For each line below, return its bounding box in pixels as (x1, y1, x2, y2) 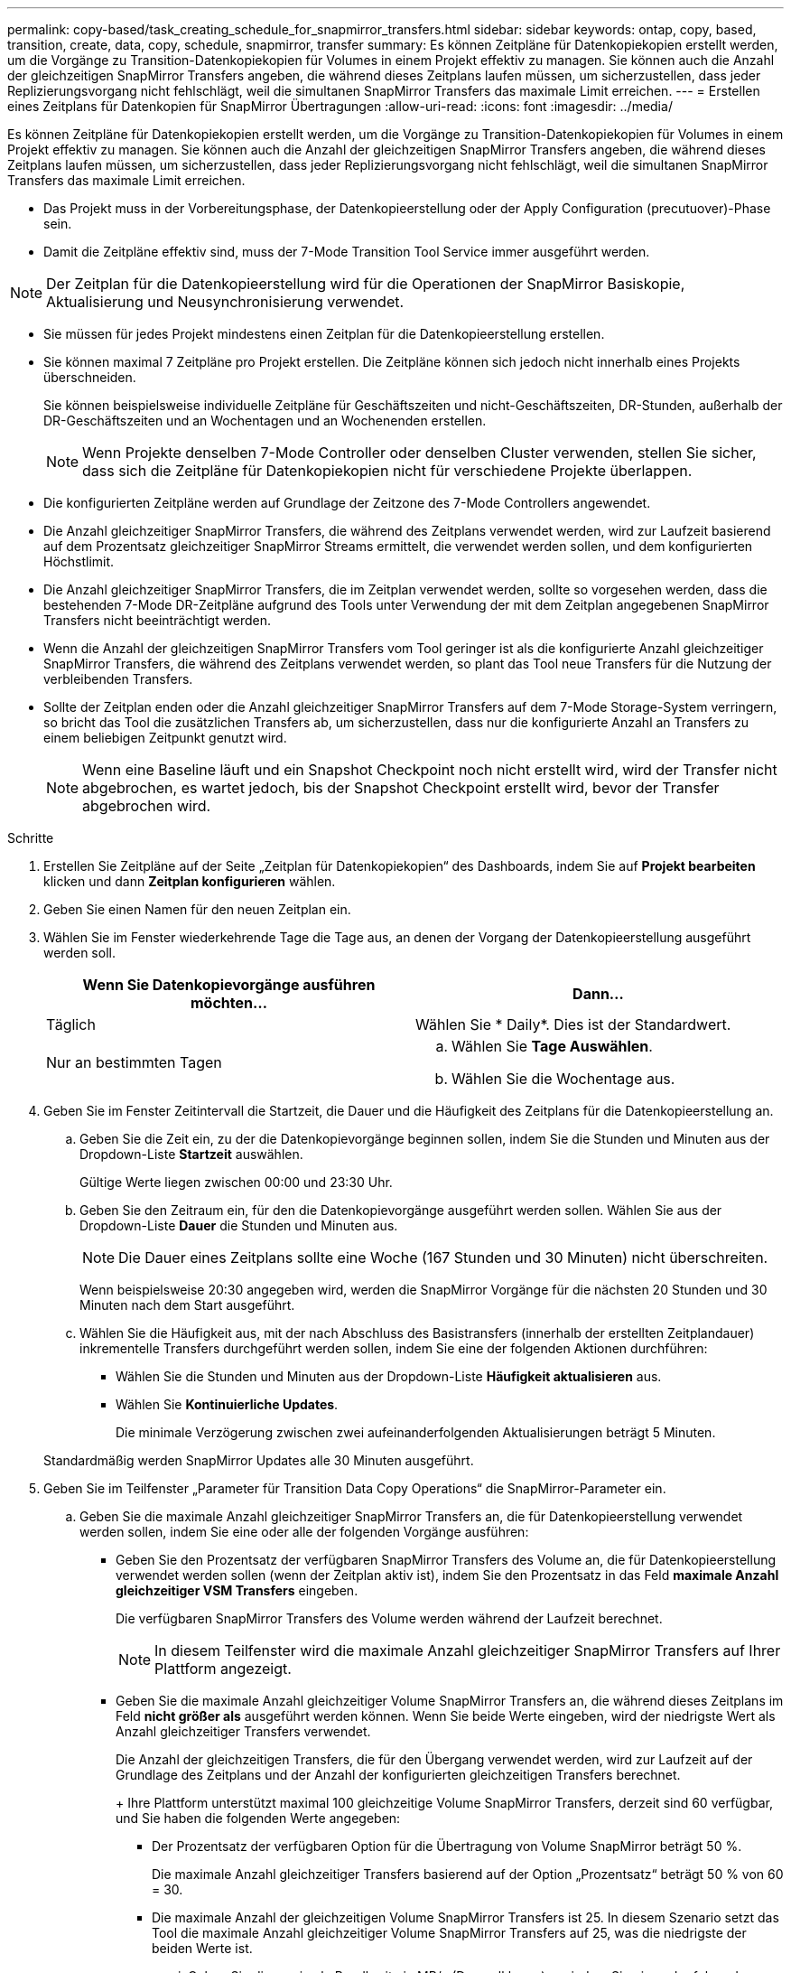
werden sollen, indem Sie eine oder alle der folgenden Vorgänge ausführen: (79, 1524, 529, 1539)
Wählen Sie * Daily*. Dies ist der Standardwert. (415, 1015, 731, 1033)
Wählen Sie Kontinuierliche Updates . (116, 1397, 339, 1412)
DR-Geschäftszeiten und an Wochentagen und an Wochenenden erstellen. (43, 413, 487, 428)
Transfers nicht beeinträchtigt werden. (43, 612, 272, 628)
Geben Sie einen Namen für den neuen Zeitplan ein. (43, 902, 351, 917)
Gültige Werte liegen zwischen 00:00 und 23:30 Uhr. (79, 1174, 393, 1190)
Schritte (7, 830, 54, 846)
